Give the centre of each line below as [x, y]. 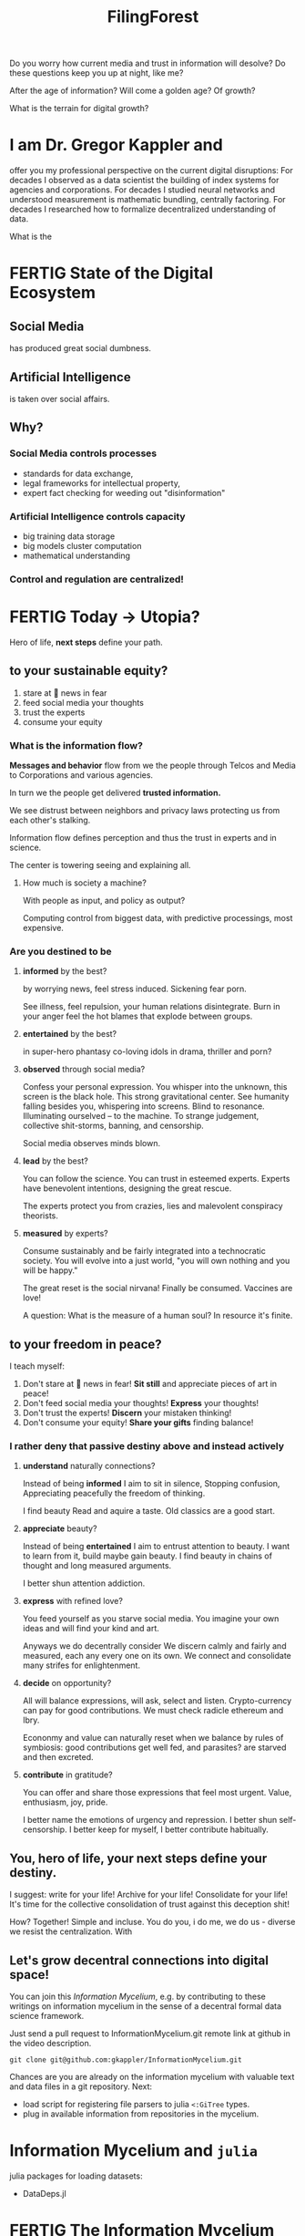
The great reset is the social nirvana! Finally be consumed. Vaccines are [158, 1289]
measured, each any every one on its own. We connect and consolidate [157, 1656]
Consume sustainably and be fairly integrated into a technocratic [144, 1251]
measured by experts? [66, 1234]
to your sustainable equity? [89, 671]
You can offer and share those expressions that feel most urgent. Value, [157, 1793]
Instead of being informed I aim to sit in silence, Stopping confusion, [151, 1484]
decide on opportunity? [67, 1683]
